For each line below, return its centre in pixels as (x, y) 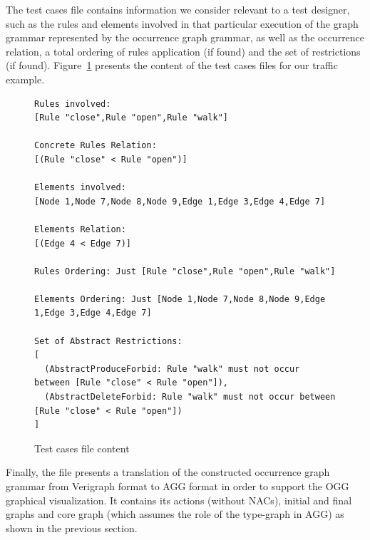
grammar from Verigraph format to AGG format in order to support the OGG (178, 486)
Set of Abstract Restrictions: (108, 341)
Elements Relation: (80, 229)
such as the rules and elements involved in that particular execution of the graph (182, 23)
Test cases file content (82, 448)
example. (25, 79)
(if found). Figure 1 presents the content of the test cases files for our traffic (172, 65)
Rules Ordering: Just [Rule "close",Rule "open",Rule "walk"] (185, 271)
